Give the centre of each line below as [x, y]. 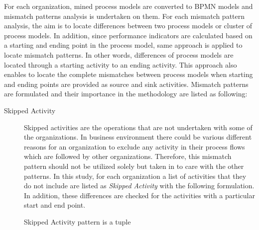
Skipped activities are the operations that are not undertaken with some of [138, 127]
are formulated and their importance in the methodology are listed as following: [126, 94]
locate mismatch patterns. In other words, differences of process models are [119, 54]
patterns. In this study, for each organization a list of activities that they [135, 176]
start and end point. [55, 205]
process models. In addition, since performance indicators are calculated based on [128, 35]
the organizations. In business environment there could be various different [138, 137]
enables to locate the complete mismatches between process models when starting [129, 74]
